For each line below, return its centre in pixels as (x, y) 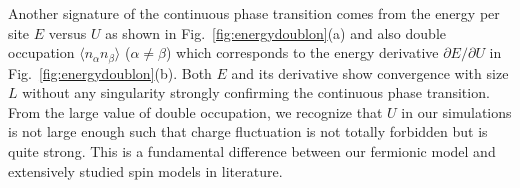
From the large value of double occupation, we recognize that (195, 111)
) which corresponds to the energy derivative (302, 52)
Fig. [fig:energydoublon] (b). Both (110, 72)
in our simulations (456, 111)
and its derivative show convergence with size (370, 72)
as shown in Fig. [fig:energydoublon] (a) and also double (275, 32)
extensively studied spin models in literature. (145, 170)
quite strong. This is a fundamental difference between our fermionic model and (252, 151)
